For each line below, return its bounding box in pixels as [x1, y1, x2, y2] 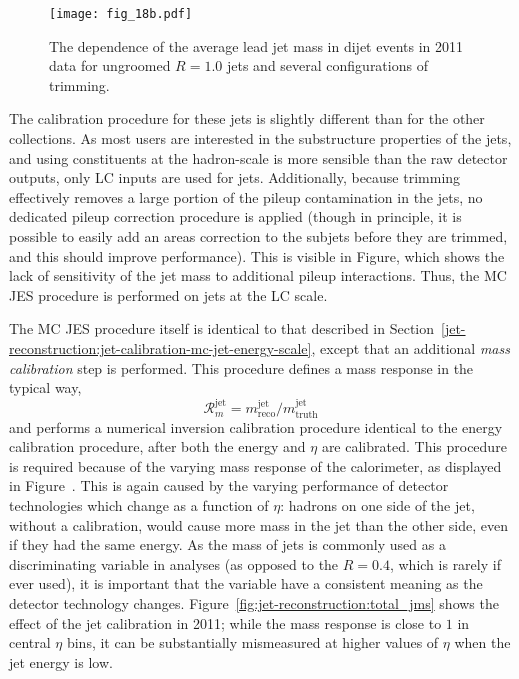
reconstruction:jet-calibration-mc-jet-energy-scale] [9, 337, 312, 358]
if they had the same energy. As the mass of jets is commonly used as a [9, 534, 446, 555]
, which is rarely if [389, 553, 501, 574]
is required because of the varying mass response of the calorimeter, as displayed [9, 455, 502, 476]
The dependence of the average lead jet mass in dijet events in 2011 [49, 35, 463, 56]
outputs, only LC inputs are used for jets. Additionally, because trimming [9, 167, 461, 188]
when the [454, 632, 511, 653]
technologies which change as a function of [9, 495, 269, 516]
